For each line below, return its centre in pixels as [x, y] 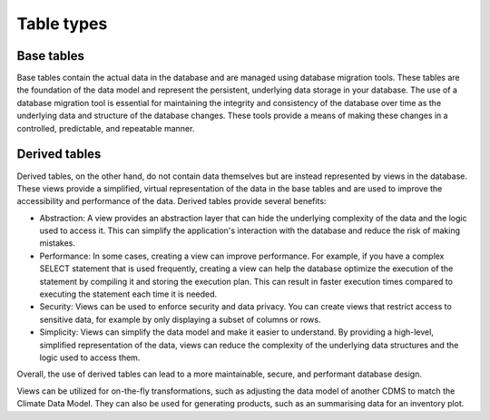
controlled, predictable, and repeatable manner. [106, 128]
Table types [62, 24]
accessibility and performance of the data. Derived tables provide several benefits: [171, 201]
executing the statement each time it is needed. [128, 294]
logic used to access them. [90, 357]
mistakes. [58, 243]
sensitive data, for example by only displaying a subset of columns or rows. [180, 319]
